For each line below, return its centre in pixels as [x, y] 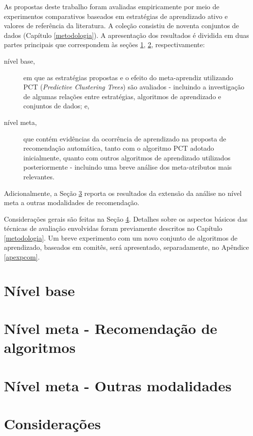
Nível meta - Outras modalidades [118, 385]
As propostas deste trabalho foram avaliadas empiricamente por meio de [112, 6]
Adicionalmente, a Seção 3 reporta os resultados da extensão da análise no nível [123, 193]
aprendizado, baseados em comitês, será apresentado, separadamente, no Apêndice [126, 247]
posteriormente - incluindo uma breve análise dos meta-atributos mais [128, 167]
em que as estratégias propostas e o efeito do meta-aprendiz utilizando [128, 77]
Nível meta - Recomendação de [111, 328]
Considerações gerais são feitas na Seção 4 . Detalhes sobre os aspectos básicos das [126, 218]
